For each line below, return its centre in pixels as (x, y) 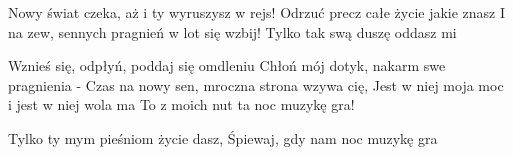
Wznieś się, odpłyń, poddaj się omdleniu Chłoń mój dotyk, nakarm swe (227, 65)
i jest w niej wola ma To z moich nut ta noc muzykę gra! (181, 104)
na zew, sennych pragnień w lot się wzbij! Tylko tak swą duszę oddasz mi (232, 31)
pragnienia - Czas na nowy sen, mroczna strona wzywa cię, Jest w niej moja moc (256, 84)
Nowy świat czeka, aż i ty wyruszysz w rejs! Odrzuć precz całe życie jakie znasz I (257, 12)
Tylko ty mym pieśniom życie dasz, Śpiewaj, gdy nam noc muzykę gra (223, 137)
